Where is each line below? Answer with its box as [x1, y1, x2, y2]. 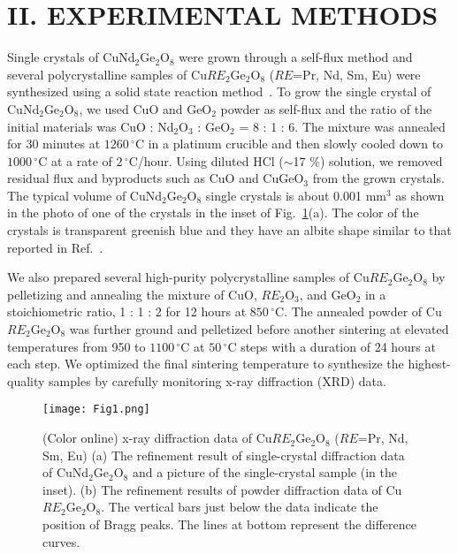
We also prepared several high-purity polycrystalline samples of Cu [7, 268, 370, 286]
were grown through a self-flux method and [179, 48, 413, 66]
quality [7, 371, 45, 390]
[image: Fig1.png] [42, 403, 150, 416]
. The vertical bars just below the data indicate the [101, 497, 378, 516]
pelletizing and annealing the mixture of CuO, [7, 285, 257, 303]
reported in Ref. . [7, 238, 103, 256]
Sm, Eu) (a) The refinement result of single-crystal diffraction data [42, 445, 405, 464]
